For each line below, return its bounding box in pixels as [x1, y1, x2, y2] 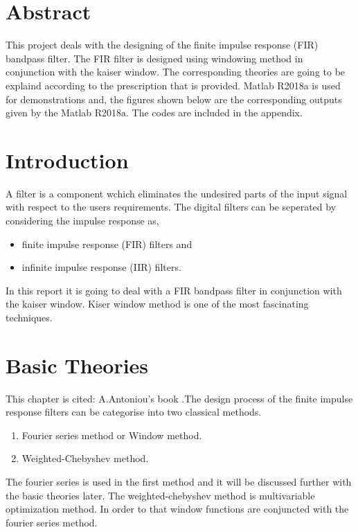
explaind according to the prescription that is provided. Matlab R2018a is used [6, 78, 341, 92]
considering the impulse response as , [6, 213, 159, 227]
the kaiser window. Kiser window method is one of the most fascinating [6, 296, 309, 311]
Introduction [6, 145, 129, 174]
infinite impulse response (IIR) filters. [21, 260, 181, 274]
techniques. [6, 310, 53, 324]
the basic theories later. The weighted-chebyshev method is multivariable [6, 488, 315, 502]
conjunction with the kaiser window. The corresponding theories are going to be [6, 64, 346, 79]
